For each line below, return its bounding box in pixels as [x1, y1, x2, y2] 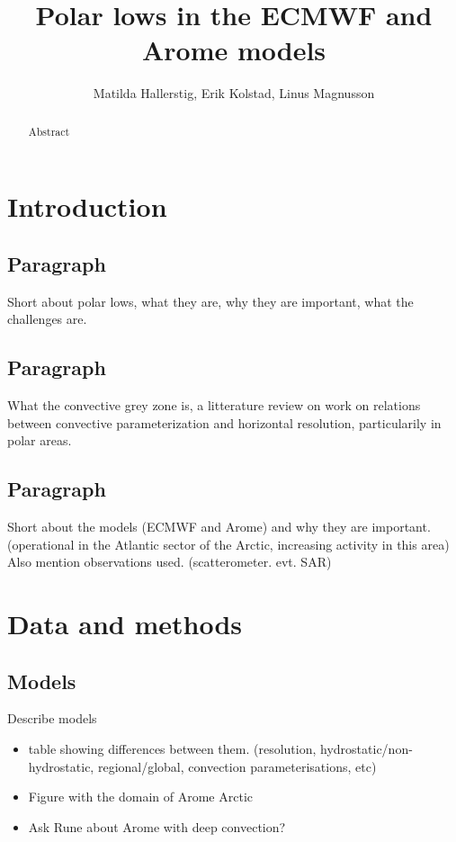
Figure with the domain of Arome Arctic [28, 787, 253, 806]
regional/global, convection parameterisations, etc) [97, 757, 377, 775]
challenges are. [7, 309, 87, 328]
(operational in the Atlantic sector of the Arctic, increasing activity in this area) [7, 534, 450, 553]
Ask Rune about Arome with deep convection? [28, 817, 286, 836]
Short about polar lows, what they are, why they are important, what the [7, 291, 414, 310]
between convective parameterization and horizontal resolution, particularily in [7, 413, 442, 432]
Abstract [28, 123, 70, 139]
